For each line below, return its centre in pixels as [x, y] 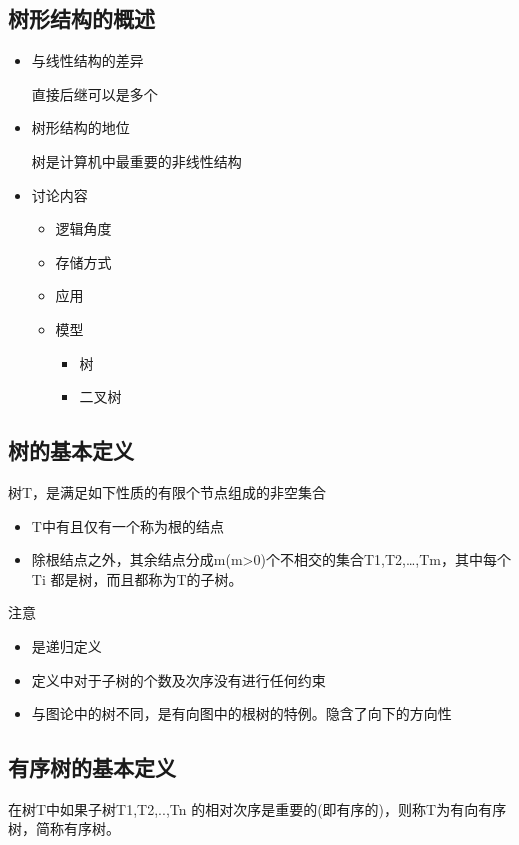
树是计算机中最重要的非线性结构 [136, 160]
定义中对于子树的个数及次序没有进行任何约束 [178, 679]
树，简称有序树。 [64, 828]
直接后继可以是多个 [94, 93]
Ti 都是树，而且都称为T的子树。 [137, 578]
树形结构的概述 [81, 18]
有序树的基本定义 [92, 767]
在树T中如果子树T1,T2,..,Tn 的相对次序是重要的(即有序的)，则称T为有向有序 [257, 808]
